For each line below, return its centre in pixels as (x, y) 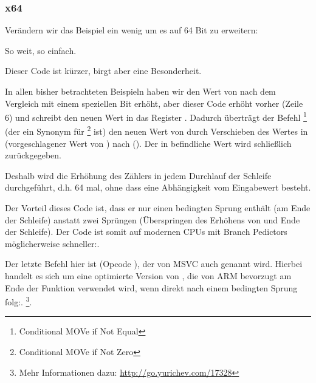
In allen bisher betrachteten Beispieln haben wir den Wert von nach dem (140, 91)
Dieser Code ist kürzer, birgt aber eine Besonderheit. (103, 71)
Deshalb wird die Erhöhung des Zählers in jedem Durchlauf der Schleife (138, 175)
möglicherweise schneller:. (52, 243)
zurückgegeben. (33, 155)
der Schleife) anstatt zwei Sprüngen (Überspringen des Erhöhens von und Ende (153, 219)
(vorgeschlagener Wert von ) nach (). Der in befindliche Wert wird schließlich (148, 143)
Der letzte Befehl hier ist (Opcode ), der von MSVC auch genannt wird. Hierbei (154, 264)
